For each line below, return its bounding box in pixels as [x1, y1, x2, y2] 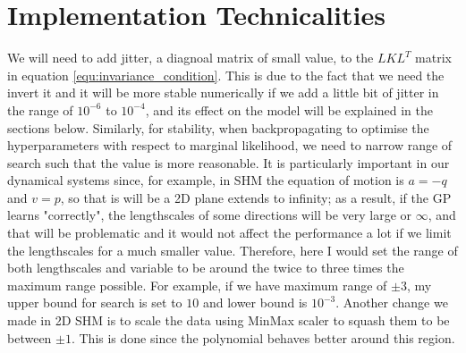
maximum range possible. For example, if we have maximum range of [7, 275, 387, 294]
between [7, 328, 52, 347]
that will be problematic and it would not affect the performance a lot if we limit [7, 223, 452, 242]
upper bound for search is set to [7, 293, 182, 312]
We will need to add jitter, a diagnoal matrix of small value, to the [7, 48, 374, 67]
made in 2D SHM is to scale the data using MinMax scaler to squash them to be [7, 311, 450, 330]
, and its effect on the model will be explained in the [145, 100, 433, 119]
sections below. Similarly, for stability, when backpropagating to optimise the [7, 118, 429, 137]
